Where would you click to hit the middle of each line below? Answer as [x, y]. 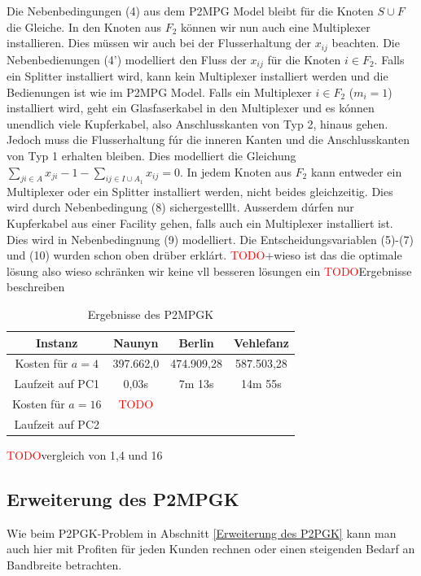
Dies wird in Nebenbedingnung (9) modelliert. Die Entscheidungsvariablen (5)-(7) [210, 239]
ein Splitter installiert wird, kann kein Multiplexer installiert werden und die [197, 76]
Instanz [57, 342]
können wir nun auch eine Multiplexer [275, 26]
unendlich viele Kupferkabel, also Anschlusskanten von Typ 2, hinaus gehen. [197, 123]
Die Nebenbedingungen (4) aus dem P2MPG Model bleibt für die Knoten [190, 11]
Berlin [196, 342]
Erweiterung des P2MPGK [123, 499]
